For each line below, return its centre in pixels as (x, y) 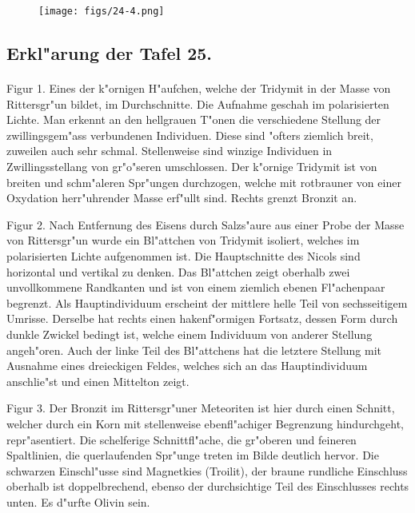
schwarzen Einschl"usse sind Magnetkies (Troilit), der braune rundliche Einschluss (207, 470)
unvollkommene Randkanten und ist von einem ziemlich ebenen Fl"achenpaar (196, 287)
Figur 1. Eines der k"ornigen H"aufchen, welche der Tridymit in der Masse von (199, 88)
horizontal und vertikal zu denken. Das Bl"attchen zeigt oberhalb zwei (178, 271)
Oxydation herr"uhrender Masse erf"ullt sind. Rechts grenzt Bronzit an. (182, 198)
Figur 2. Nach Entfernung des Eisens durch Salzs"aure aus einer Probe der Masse (206, 224)
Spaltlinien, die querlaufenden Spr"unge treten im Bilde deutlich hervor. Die (193, 455)
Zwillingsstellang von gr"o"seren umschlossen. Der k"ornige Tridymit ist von (192, 166)
